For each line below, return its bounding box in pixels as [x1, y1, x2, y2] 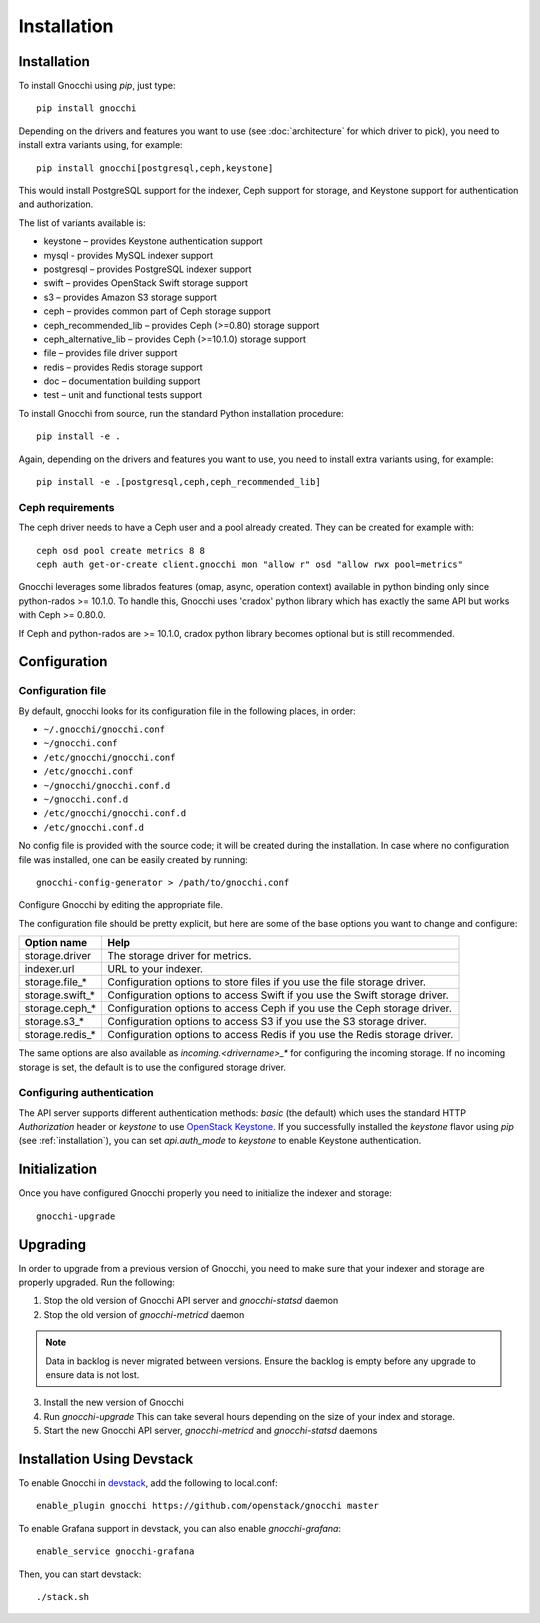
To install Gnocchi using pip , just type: [18, 80, 176, 92]
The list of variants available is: [18, 216, 146, 229]
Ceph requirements [18, 500, 115, 514]
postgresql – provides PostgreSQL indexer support [43, 263, 252, 275]
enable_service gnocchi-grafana [36, 1546, 195, 1557]
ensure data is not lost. [45, 1369, 140, 1381]
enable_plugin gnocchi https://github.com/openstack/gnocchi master [36, 1500, 379, 1512]
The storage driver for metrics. [107, 949, 252, 963]
